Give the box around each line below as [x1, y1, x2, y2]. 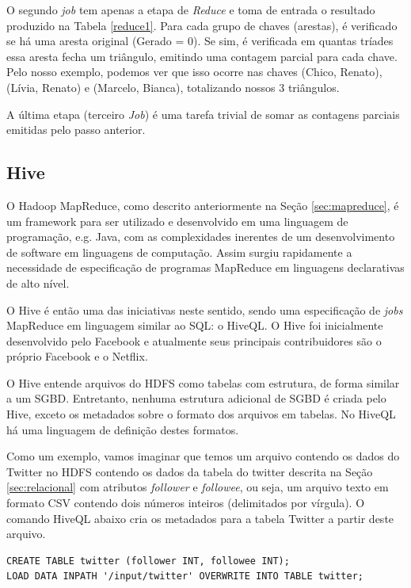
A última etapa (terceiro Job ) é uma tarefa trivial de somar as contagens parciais [6, 105, 400, 122]
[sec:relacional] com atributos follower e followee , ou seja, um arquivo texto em [6, 479, 389, 495]
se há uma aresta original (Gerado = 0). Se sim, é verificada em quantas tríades [6, 32, 394, 49]
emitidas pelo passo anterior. [6, 121, 146, 138]
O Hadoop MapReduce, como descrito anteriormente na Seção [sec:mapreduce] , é [6, 197, 399, 213]
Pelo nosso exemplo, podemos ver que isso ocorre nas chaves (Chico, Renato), [6, 63, 382, 80]
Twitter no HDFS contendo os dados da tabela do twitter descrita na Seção [6, 463, 373, 479]
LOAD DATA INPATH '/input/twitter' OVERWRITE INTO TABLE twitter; [6, 571, 364, 582]
